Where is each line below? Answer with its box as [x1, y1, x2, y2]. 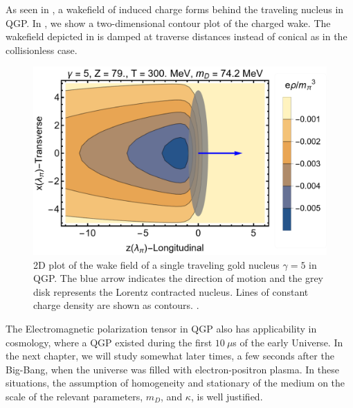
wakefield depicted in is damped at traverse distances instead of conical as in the [6, 29, 347, 44]
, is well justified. [190, 389, 263, 403]
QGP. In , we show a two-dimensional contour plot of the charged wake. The [6, 15, 331, 30]
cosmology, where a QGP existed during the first [6, 335, 212, 349]
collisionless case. [6, 42, 78, 57]
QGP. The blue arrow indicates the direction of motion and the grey [33, 271, 323, 285]
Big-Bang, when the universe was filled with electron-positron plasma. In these [6, 362, 339, 376]
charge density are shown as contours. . [33, 298, 199, 312]
